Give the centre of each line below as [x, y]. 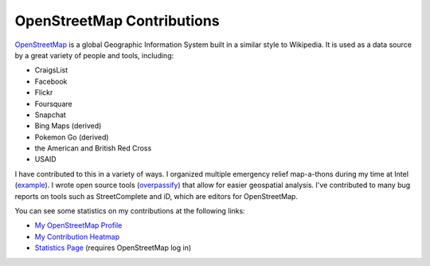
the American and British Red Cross [93, 148]
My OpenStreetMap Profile [78, 225]
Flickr [44, 92]
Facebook [51, 81]
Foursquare [53, 104]
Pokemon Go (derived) [72, 137]
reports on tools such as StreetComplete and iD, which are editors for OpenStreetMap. [156, 196]
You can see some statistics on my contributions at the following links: [130, 211]
